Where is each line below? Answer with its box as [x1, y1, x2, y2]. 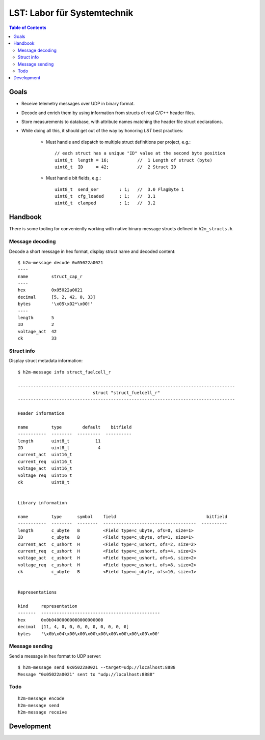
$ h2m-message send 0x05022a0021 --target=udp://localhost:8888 [18, 665, 176, 670]
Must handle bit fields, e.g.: [46, 175, 101, 181]
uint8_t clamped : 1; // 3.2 [54, 200, 156, 206]
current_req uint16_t [18, 459, 73, 464]
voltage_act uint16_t [18, 465, 73, 471]
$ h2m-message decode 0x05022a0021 [18, 260, 104, 265]
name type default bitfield [18, 424, 132, 430]
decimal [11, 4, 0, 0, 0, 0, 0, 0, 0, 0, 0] [18, 624, 130, 630]
